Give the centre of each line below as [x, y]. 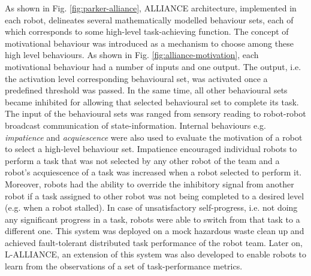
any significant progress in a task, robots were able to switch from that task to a [153, 219]
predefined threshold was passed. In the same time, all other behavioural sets [146, 90]
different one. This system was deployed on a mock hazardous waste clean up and [155, 231]
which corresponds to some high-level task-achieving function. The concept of [147, 31]
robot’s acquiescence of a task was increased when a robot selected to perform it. [153, 172]
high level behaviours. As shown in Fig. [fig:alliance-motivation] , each [132, 55]
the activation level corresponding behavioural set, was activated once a [136, 78]
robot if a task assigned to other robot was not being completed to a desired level [155, 195]
